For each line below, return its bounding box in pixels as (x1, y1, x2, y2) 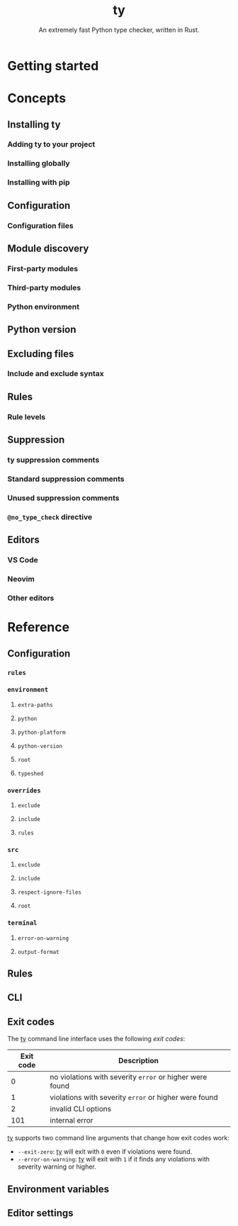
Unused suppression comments (7, 493, 120, 503)
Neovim (7, 574, 35, 584)
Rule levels (7, 411, 46, 421)
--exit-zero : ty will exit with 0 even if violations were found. (17, 1147, 193, 1156)
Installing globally (7, 159, 70, 169)
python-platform (17, 729, 66, 736)
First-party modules (7, 263, 79, 273)
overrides (7, 786, 41, 795)
